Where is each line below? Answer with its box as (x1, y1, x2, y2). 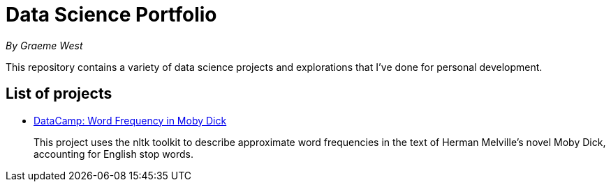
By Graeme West (6, 39, 83, 51)
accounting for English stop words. (34, 147, 193, 160)
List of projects (6, 85, 112, 103)
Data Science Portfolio (6, 3, 217, 26)
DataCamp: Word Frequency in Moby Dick (34, 114, 227, 127)
